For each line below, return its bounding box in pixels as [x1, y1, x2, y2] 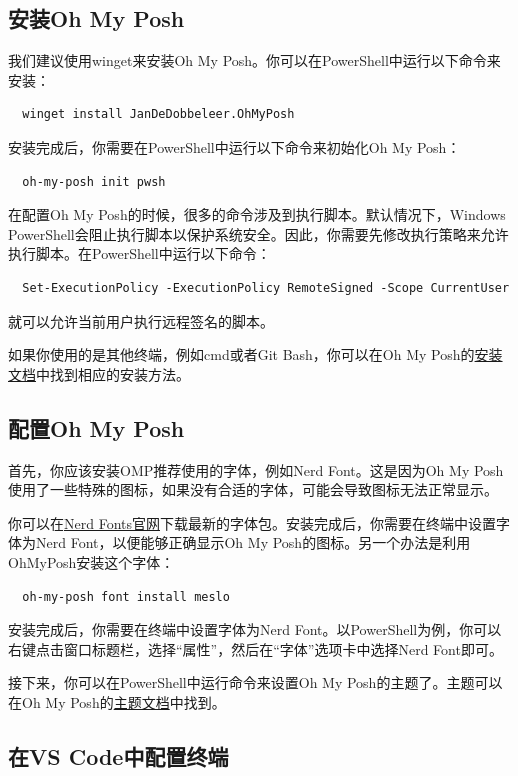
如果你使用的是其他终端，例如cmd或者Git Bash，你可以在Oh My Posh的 [8, 344, 475, 365]
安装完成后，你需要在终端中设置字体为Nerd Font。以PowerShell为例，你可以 [8, 619, 502, 640]
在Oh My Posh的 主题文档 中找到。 [8, 691, 226, 712]
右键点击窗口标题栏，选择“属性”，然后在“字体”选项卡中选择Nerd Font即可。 [8, 638, 503, 659]
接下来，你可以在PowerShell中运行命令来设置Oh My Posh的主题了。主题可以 [8, 672, 503, 693]
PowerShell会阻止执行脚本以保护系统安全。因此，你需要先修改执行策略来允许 [8, 223, 509, 244]
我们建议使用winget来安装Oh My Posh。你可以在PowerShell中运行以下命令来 [8, 50, 501, 71]
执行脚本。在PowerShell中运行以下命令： [8, 243, 271, 264]
